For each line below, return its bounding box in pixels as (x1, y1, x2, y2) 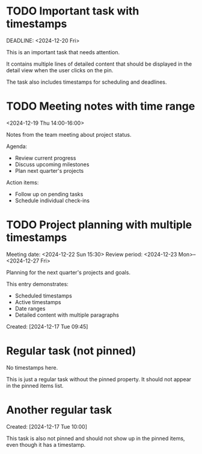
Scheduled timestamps (14, 292, 72, 299)
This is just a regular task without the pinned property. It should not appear (6, 375, 191, 383)
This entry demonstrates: (6, 280, 69, 287)
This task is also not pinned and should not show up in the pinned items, (6, 435, 185, 442)
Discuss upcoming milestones (14, 161, 90, 168)
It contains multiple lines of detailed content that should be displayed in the (6, 60, 192, 67)
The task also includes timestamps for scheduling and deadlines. (6, 78, 167, 86)
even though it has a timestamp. (6, 441, 86, 448)
